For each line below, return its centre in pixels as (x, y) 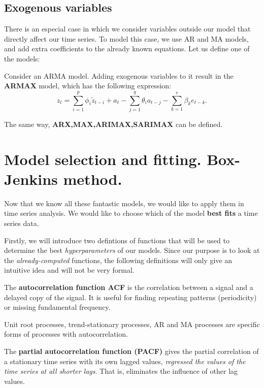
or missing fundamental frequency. (57, 307)
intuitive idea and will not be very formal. (69, 270)
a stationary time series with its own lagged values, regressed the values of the (125, 361)
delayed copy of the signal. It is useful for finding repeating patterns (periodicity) (130, 297)
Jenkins (31, 179)
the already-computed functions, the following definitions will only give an (118, 260)
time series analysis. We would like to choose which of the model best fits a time (131, 213)
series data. (22, 223)
